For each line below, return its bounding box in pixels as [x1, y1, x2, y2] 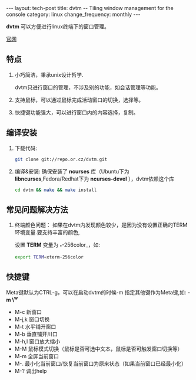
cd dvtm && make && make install [14, 187, 97, 193]
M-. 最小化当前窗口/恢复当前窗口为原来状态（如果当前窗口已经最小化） [14, 360, 187, 367]
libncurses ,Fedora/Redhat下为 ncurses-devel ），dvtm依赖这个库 [14, 175, 175, 182]
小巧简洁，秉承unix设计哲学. [14, 71, 84, 78]
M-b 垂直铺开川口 [14, 330, 58, 338]
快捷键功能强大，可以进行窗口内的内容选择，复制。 [14, 109, 139, 116]
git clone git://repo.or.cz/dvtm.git [14, 156, 108, 162]
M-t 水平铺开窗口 [14, 323, 57, 330]
